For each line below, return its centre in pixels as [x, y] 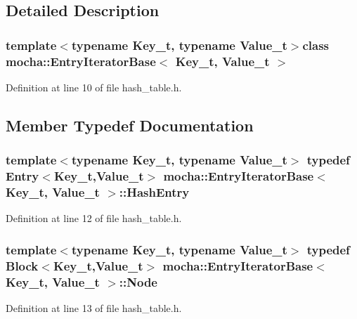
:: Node [138, 281]
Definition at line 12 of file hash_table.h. [94, 218]
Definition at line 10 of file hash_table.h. [94, 87]
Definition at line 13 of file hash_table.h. [94, 308]
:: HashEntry [154, 192]
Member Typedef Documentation [130, 125]
